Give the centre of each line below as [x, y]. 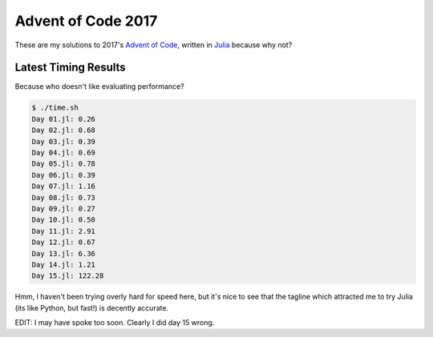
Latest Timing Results [70, 68]
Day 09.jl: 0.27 [64, 209]
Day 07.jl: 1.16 [64, 187]
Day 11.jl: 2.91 [64, 231]
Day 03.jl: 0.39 [64, 141]
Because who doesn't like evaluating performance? [99, 86]
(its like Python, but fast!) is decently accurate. [91, 307]
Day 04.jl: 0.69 [64, 152]
